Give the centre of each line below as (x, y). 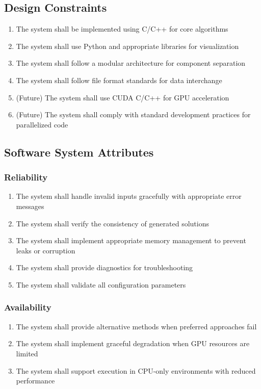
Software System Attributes (79, 152)
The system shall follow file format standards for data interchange (119, 80)
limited (27, 353)
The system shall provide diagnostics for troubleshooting (105, 267)
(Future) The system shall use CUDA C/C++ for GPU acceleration (123, 97)
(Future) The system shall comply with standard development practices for (133, 114)
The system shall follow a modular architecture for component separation (131, 63)
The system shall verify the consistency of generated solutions (112, 223)
